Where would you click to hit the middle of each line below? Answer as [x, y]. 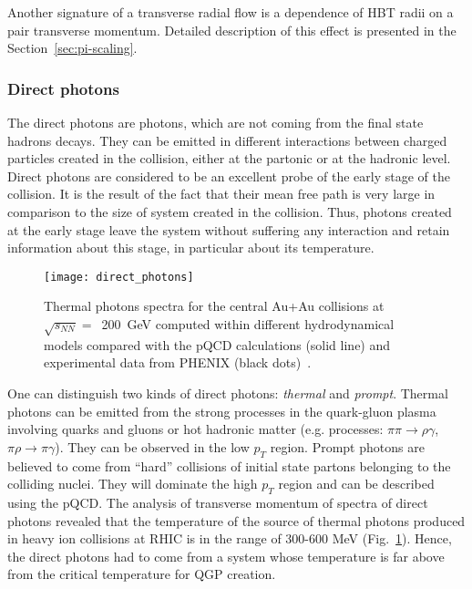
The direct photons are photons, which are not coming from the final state [215, 122]
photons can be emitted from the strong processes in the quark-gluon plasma [222, 411]
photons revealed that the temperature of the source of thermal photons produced [236, 520]
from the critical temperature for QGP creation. [142, 574]
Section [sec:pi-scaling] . [72, 48]
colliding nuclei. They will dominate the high [133, 484]
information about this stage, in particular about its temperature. [191, 248]
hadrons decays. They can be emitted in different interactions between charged [227, 140]
